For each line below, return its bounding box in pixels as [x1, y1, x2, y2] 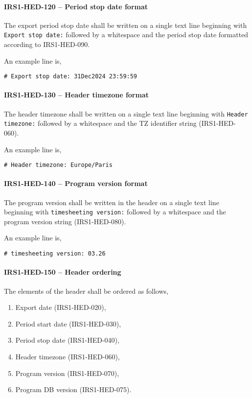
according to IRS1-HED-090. [4, 39, 90, 49]
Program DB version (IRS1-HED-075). [15, 384, 132, 395]
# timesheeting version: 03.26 [4, 250, 106, 258]
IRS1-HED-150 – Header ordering [4, 267, 121, 277]
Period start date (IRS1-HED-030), [15, 318, 121, 328]
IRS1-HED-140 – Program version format [4, 178, 148, 188]
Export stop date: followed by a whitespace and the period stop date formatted [4, 29, 249, 40]
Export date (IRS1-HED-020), [15, 302, 106, 312]
